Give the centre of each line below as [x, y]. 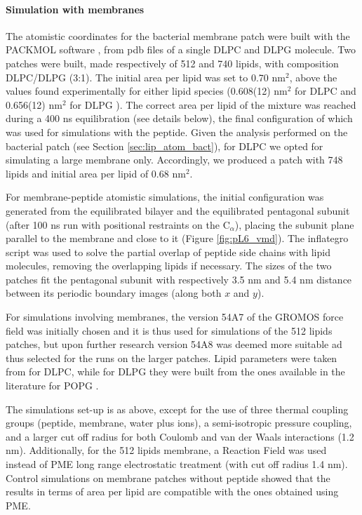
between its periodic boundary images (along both [114, 293]
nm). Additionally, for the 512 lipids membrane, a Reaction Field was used [166, 450]
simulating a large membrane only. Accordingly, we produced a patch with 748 [174, 160]
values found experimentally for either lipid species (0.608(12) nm [147, 91]
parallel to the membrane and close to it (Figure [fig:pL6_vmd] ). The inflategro [177, 238]
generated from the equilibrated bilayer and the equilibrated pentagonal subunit [178, 210]
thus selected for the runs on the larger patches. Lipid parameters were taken [172, 357]
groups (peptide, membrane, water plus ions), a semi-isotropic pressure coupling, [179, 423]
